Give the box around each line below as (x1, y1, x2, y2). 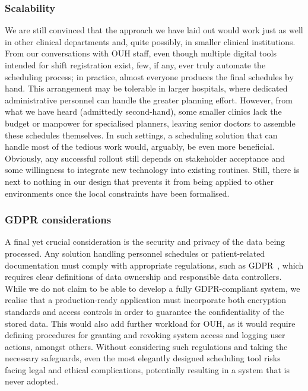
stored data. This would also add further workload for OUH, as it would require (5, 317, 296, 329)
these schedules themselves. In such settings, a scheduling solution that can (5, 128, 278, 141)
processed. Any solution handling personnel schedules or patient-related (5, 247, 265, 259)
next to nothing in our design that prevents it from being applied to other (5, 175, 274, 187)
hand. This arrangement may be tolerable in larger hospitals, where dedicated (5, 82, 288, 94)
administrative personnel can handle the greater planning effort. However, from (5, 93, 293, 106)
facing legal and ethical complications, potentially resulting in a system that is (5, 363, 290, 376)
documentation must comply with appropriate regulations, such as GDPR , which (5, 258, 304, 271)
